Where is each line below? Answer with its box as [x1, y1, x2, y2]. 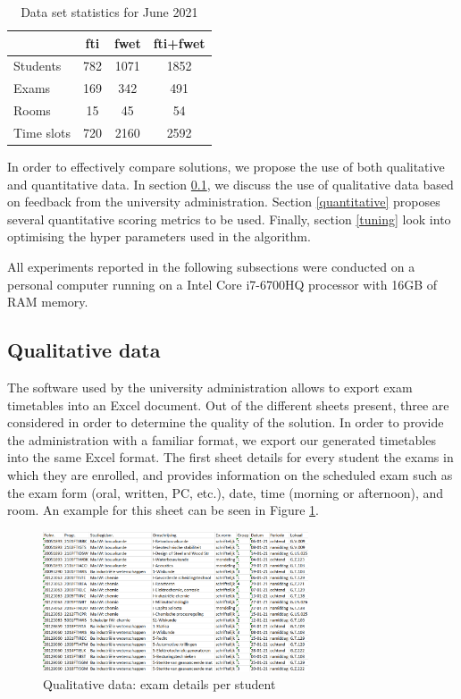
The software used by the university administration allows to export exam [7, 378, 413, 397]
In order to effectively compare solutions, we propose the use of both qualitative [7, 157, 445, 176]
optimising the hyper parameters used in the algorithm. [7, 227, 311, 246]
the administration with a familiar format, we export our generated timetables [7, 430, 436, 449]
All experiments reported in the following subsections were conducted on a [7, 257, 415, 276]
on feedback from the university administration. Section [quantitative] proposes [7, 192, 440, 211]
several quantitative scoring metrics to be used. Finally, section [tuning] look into [7, 209, 451, 228]
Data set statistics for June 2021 [21, 3, 198, 21]
